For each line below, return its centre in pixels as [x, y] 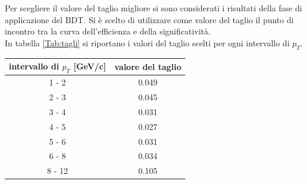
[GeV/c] [90, 66]
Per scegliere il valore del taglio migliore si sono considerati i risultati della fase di [153, 8]
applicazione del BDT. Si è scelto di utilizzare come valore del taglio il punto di [149, 19]
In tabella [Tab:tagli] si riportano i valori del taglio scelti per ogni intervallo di [147, 42]
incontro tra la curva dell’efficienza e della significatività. [108, 31]
